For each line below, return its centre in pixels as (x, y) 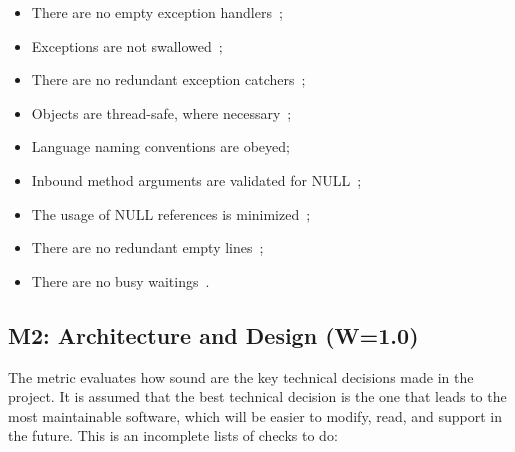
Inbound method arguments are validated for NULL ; (196, 179)
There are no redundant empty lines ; (147, 247)
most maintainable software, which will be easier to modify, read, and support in (255, 415)
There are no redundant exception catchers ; (168, 79)
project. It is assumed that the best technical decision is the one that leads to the (257, 396)
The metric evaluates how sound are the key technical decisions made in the (241, 376)
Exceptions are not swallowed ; (127, 45)
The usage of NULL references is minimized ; (171, 213)
